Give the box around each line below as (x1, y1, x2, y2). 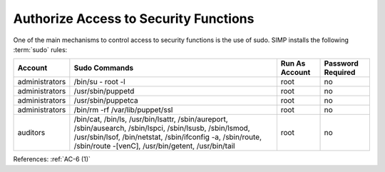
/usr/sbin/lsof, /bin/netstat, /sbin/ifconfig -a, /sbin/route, (73, 132, 262, 142)
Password (324, 59, 359, 69)
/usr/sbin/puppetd (73, 86, 135, 96)
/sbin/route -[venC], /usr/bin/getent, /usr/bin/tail (73, 141, 235, 151)
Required (324, 68, 356, 78)
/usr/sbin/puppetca (73, 96, 138, 106)
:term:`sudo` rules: (13, 45, 68, 54)
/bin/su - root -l (73, 77, 125, 87)
